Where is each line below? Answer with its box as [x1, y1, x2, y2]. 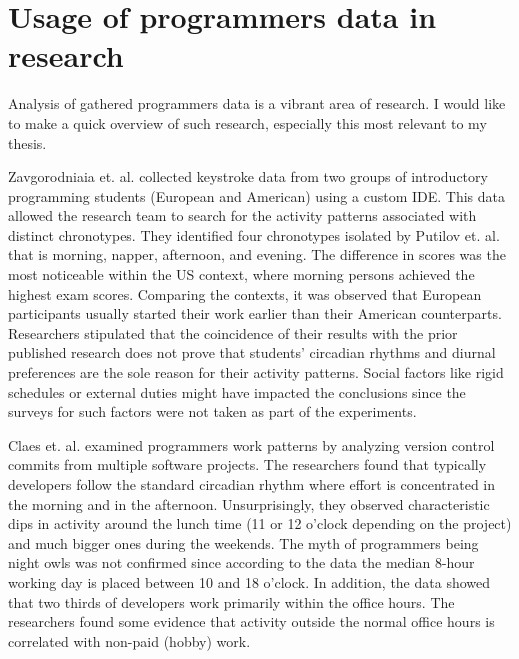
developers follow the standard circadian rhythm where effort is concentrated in [8, 474, 496, 494]
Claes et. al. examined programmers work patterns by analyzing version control [8, 434, 495, 455]
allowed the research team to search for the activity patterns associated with [8, 205, 477, 226]
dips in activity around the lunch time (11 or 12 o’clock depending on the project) [8, 513, 512, 534]
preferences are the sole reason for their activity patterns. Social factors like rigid [8, 362, 504, 383]
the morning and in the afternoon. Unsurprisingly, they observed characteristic [8, 493, 490, 514]
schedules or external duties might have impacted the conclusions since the [8, 381, 466, 402]
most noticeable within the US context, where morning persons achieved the [8, 264, 475, 285]
